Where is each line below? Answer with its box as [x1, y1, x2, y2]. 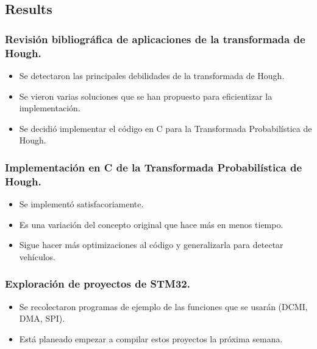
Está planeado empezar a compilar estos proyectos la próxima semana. [19, 332, 283, 345]
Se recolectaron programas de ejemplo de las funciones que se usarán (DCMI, [19, 300, 308, 313]
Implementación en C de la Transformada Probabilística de [5, 159, 302, 174]
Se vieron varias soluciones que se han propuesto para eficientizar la [19, 89, 272, 102]
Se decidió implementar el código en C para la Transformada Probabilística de [19, 122, 312, 134]
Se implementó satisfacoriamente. [19, 198, 144, 210]
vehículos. [19, 250, 55, 263]
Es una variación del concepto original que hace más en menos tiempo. [19, 218, 283, 230]
